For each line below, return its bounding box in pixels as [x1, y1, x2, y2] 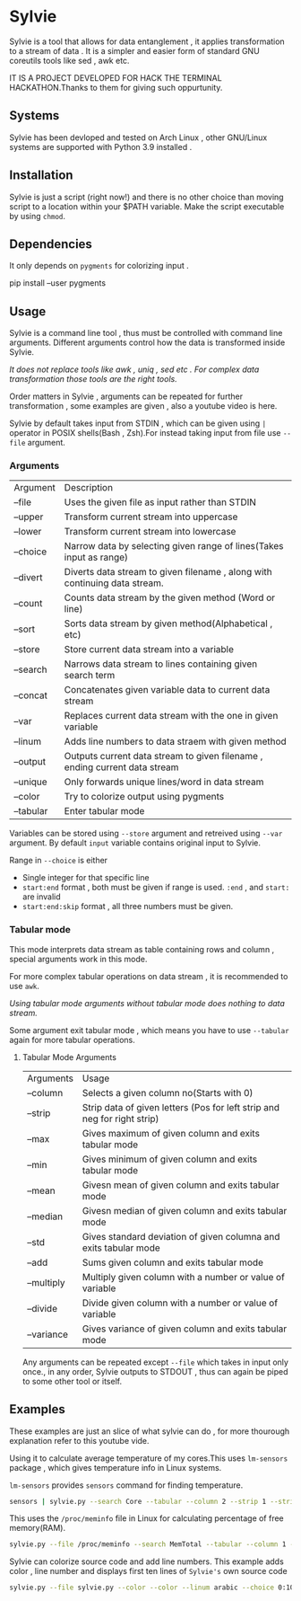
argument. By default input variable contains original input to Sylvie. [9, 837, 262, 848]
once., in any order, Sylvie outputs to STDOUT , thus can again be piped [21, 1366, 288, 1376]
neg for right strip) [82, 1112, 159, 1125]
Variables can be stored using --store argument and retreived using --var [9, 828, 283, 839]
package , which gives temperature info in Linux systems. [9, 1462, 222, 1473]
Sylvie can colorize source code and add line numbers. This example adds [9, 1556, 284, 1567]
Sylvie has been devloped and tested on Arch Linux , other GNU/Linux [9, 132, 268, 143]
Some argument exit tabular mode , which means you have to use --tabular [9, 1024, 289, 1035]
